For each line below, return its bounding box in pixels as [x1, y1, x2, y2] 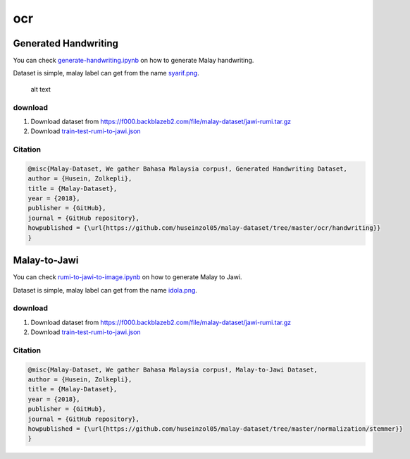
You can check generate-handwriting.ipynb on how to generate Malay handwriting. [13, 56, 254, 65]
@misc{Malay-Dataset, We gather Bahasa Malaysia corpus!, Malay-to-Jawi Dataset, [27, 365, 318, 374]
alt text [30, 85, 51, 93]
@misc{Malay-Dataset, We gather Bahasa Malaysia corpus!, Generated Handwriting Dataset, [27, 164, 348, 173]
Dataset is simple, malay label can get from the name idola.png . [13, 286, 197, 294]
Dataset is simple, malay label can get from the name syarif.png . [13, 69, 200, 78]
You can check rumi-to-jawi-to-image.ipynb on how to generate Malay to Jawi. [13, 273, 242, 281]
